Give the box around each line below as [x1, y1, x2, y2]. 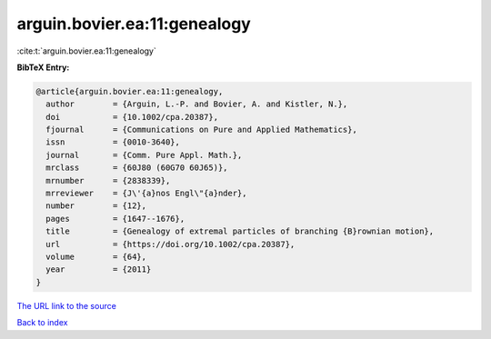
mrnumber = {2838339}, [45, 175, 171, 185]
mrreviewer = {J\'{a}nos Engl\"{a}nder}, [45, 188, 247, 199]
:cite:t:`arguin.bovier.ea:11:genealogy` [16, 45, 156, 56]
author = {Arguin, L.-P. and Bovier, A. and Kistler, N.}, [45, 99, 348, 109]
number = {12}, [45, 201, 147, 211]
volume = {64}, [45, 252, 147, 262]
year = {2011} [45, 264, 152, 274]
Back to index [16, 317, 68, 328]
